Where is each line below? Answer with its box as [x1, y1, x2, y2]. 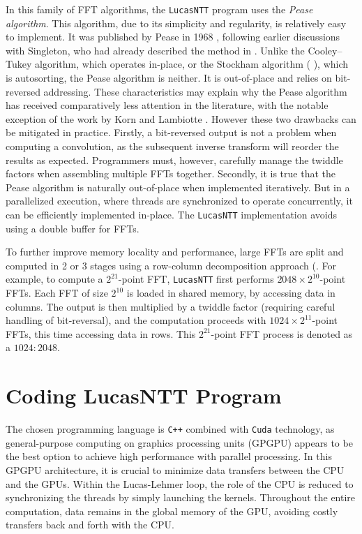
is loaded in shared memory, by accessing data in [126, 285, 335, 300]
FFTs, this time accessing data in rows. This [6, 326, 196, 341]
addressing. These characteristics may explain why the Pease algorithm [43, 84, 347, 98]
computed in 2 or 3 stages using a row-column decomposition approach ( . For [6, 258, 336, 272]
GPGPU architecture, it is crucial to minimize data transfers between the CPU [6, 463, 345, 477]
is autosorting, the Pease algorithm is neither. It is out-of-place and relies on [6, 71, 332, 85]
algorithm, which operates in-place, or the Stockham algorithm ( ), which [34, 57, 349, 71]
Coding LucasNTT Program [6, 381, 282, 410]
